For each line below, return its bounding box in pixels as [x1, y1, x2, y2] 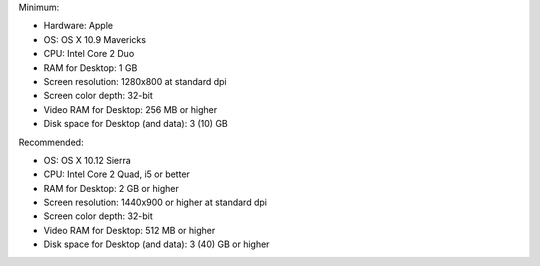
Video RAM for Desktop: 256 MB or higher [43, 103, 218, 115]
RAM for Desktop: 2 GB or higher [43, 182, 179, 194]
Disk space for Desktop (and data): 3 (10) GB [43, 118, 229, 130]
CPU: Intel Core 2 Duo [43, 48, 135, 60]
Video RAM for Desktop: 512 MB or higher [43, 224, 216, 236]
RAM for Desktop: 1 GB [43, 61, 138, 74]
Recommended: [18, 136, 84, 148]
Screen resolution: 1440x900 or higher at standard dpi [43, 196, 267, 209]
